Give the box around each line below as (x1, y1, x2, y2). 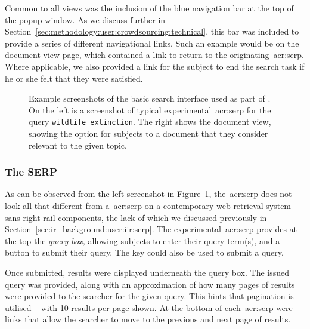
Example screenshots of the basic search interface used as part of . (29, 92, 271, 104)
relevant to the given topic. (29, 139, 127, 151)
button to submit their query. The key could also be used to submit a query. (5, 246, 284, 259)
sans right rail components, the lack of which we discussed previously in (5, 211, 267, 223)
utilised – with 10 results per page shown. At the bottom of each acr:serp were (5, 301, 293, 313)
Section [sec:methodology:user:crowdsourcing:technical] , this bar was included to (5, 25, 299, 38)
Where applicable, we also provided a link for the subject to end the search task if (5, 60, 305, 72)
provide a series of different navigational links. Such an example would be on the (5, 36, 299, 49)
